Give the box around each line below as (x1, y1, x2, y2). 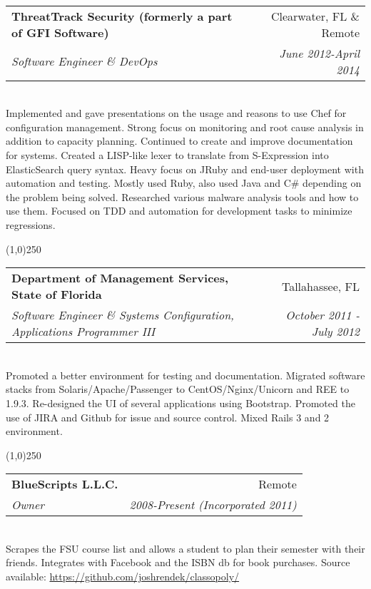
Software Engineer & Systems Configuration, (11, 307, 235, 324)
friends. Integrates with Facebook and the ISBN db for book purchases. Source (6, 555, 350, 570)
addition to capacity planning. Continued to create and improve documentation (6, 133, 353, 148)
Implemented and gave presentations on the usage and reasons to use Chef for (6, 106, 347, 121)
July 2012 (311, 323, 360, 340)
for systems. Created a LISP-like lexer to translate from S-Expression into (6, 147, 329, 162)
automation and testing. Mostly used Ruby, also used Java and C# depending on (6, 175, 362, 190)
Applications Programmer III (11, 323, 156, 340)
